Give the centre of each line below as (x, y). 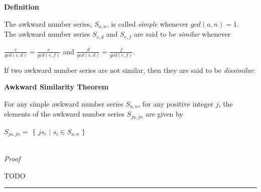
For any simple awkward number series (64, 104)
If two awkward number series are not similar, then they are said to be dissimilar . (130, 70)
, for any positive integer (176, 104)
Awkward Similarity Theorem (56, 87)
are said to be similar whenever (182, 34)
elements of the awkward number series (64, 114)
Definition (22, 7)
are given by (164, 114)
